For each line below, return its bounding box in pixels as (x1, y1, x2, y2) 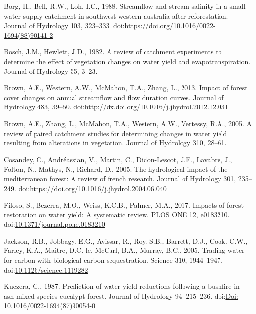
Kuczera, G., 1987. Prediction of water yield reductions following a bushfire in (4, 281, 240, 291)
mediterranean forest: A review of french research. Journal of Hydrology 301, (4, 173, 236, 183)
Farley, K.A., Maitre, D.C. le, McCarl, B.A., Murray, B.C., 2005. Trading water (4, 245, 245, 255)
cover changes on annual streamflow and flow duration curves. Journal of (4, 92, 224, 102)
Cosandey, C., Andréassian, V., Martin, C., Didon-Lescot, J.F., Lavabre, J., (4, 154, 232, 164)
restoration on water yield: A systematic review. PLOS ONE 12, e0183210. (4, 209, 230, 219)
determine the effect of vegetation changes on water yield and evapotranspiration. (4, 56, 251, 66)
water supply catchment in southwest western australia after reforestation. (4, 10, 228, 21)
